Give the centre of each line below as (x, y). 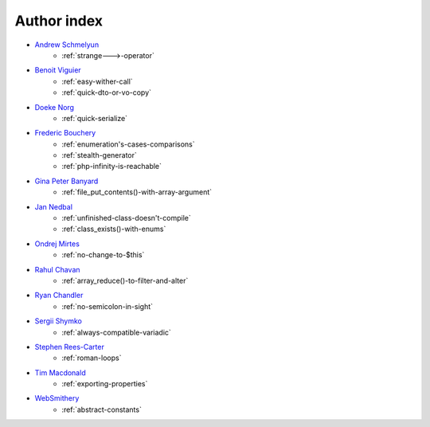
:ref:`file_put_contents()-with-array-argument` (137, 192)
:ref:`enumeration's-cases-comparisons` (128, 144)
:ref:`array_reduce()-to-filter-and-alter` (125, 280)
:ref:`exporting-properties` (105, 384)
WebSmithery (57, 398)
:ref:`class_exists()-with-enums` (114, 229)
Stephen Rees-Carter (70, 347)
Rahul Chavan (57, 269)
